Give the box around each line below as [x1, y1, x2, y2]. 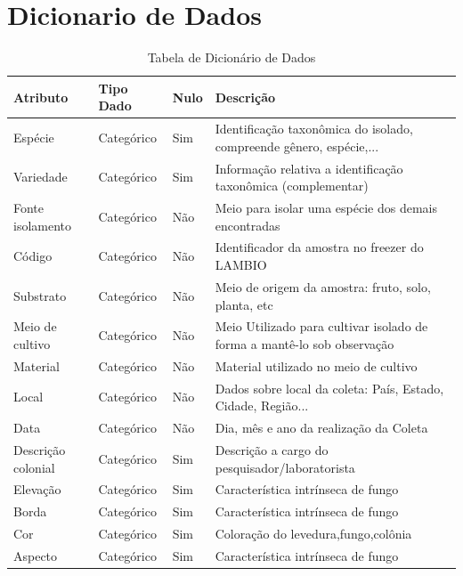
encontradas [215, 215, 280, 234]
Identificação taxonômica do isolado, [215, 119, 413, 138]
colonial [13, 458, 55, 476]
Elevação [13, 480, 61, 499]
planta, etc [215, 295, 273, 313]
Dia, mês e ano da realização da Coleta [215, 418, 428, 437]
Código [13, 247, 53, 265]
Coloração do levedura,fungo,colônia [215, 524, 412, 543]
